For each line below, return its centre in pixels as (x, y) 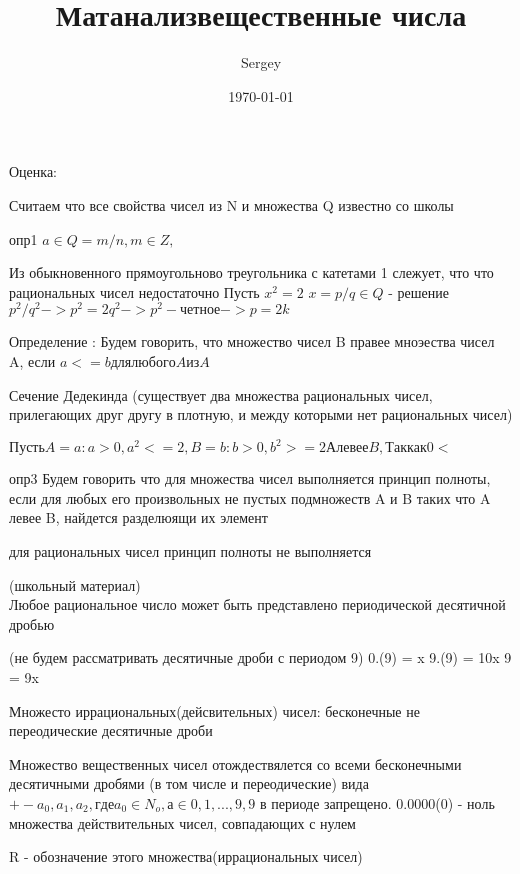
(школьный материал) (75, 584)
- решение (418, 291)
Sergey (261, 62)
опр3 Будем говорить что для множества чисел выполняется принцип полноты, (250, 478)
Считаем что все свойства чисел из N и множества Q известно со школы (231, 204)
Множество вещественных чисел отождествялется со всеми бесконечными (235, 763)
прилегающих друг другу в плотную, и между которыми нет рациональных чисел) (261, 414)
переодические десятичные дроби (111, 730)
